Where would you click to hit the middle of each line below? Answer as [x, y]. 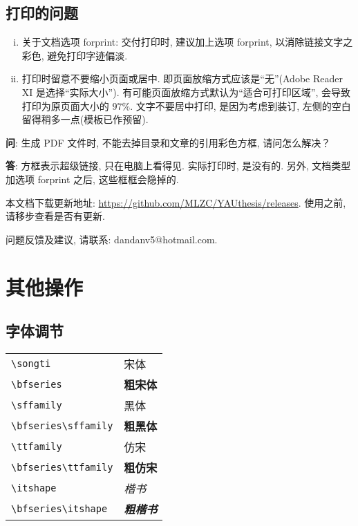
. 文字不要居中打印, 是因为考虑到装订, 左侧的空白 [241, 105]
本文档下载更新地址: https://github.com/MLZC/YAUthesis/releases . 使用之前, [176, 202]
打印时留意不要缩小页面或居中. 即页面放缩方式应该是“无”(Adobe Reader [182, 78]
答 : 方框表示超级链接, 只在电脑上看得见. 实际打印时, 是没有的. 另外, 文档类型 [178, 166]
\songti [31, 363]
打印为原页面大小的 [65, 105]
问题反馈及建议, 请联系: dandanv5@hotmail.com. [112, 239]
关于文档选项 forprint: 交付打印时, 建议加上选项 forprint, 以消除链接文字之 [187, 42]
